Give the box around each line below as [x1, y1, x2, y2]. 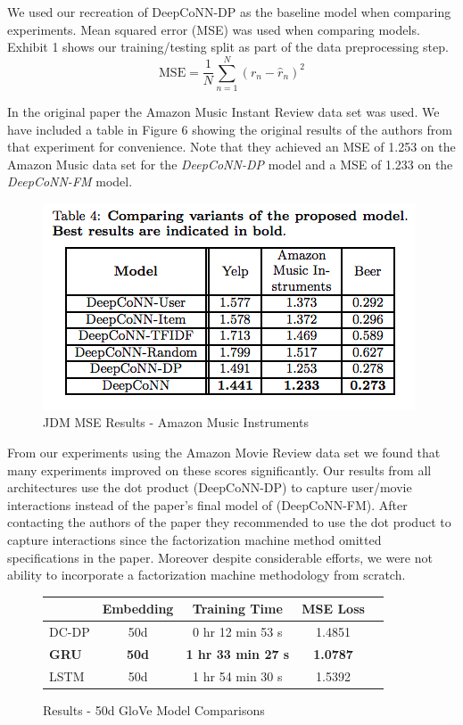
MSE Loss [302, 599, 365, 618]
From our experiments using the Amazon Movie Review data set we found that [7, 443, 441, 462]
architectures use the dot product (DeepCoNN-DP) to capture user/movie [7, 478, 412, 497]
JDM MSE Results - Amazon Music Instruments [43, 413, 309, 432]
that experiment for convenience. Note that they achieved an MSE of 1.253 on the [7, 137, 456, 156]
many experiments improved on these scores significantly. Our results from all [7, 460, 432, 479]
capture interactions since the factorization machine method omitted [7, 531, 382, 549]
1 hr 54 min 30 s [193, 666, 283, 685]
